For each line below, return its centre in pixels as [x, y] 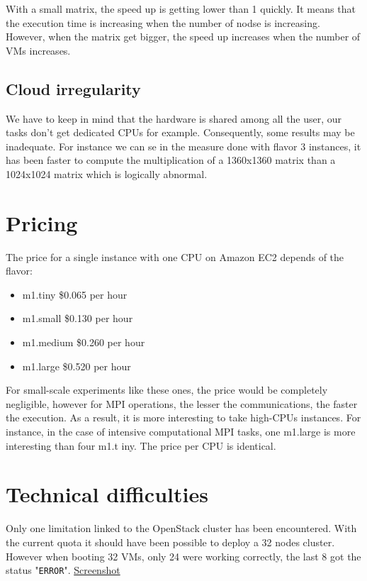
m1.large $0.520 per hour [77, 366]
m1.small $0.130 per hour [78, 318]
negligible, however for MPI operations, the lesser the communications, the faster [182, 403]
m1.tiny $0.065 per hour [75, 294]
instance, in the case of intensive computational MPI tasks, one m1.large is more [181, 432]
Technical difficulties [107, 494]
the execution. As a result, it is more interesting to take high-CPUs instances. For [183, 417]
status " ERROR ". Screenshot [63, 570]
